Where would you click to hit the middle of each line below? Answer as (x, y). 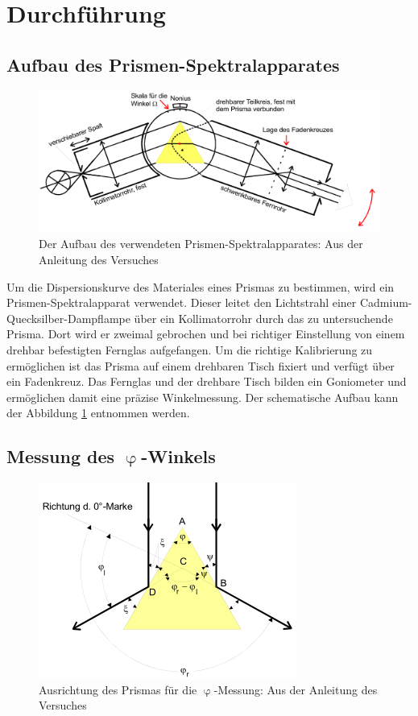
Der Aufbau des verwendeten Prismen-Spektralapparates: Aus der (201, 244)
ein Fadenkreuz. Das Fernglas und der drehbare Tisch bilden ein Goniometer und (207, 381)
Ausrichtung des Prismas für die (118, 689)
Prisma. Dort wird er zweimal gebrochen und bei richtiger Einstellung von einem (206, 334)
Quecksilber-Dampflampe (68, 318)
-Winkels (178, 456)
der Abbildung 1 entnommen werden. (98, 413)
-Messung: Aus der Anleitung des (296, 689)
